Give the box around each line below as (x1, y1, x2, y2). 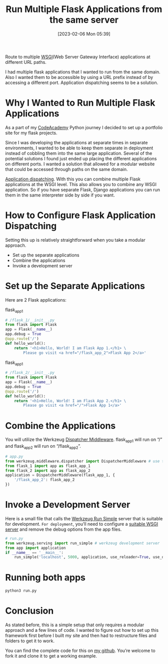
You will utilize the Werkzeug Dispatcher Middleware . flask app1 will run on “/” (5, 436, 162, 444)
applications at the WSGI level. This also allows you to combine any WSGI (5, 181, 156, 187)
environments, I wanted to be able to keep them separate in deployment (5, 145, 153, 151)
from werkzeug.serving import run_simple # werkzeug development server (5, 540, 160, 546)
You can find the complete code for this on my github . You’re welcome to (5, 647, 156, 654)
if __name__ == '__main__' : (5, 550, 64, 555)
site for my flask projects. (5, 130, 57, 136)
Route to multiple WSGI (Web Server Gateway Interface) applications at (5, 54, 151, 60)
